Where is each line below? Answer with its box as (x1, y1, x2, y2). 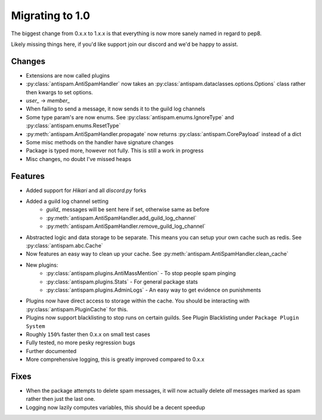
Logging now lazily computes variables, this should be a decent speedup (26, 403, 206, 411)
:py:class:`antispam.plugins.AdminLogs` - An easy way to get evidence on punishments (46, 286, 262, 294)
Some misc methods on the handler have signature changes (26, 138, 174, 146)
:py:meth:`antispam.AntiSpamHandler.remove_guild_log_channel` (46, 223, 206, 230)
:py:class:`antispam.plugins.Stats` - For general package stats (46, 278, 198, 285)
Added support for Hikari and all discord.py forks (26, 187, 147, 194)
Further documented (26, 347, 77, 354)
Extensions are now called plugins (26, 72, 110, 79)
